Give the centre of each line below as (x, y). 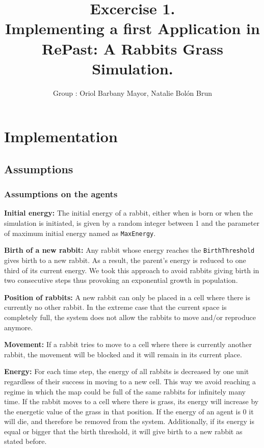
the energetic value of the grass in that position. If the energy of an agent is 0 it (129, 411)
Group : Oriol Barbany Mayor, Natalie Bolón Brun (133, 93)
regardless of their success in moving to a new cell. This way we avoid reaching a (130, 381)
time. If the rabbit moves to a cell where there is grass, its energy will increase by (131, 401)
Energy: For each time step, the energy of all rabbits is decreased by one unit (127, 371)
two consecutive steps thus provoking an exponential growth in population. (121, 280)
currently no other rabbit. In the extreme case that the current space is (115, 307)
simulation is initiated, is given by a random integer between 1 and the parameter (132, 223)
